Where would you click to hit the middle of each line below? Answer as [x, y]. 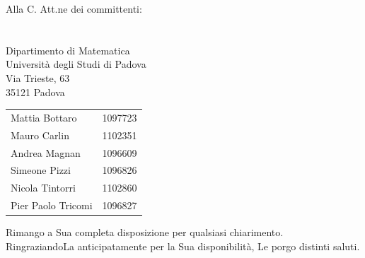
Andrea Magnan [46, 152]
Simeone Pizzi [41, 170]
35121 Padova [35, 92]
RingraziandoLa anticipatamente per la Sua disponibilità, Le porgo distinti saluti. [183, 246]
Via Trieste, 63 [38, 77]
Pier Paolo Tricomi [52, 205]
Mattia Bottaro [44, 117]
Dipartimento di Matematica [68, 50]
